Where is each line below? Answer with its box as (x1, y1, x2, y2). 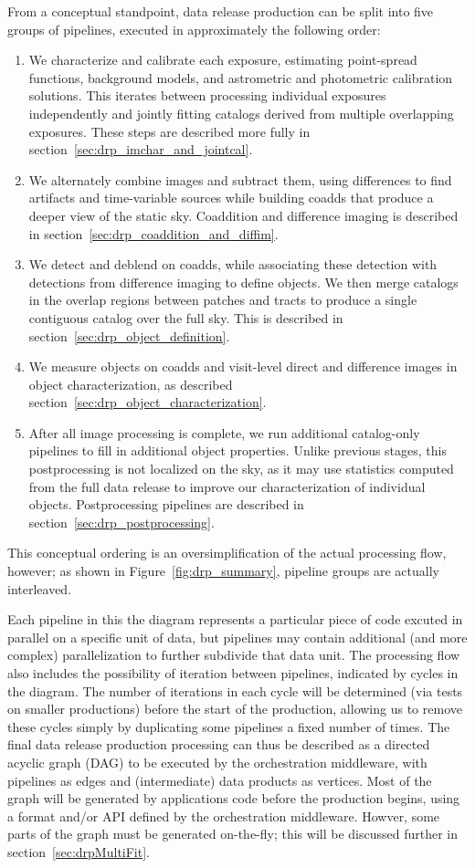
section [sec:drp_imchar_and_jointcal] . (28, 140, 253, 159)
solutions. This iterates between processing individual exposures (28, 86, 386, 105)
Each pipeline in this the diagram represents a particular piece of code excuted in (7, 610, 463, 629)
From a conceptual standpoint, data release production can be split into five (7, 2, 434, 20)
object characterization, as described (28, 374, 233, 393)
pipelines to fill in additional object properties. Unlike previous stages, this (28, 441, 447, 460)
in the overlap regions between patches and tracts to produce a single (28, 290, 417, 309)
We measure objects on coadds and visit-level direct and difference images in (28, 357, 458, 376)
